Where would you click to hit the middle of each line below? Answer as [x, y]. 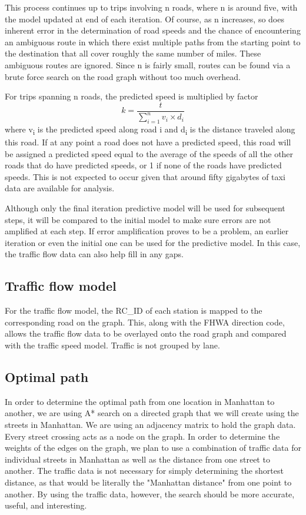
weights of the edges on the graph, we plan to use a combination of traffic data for [153, 448]
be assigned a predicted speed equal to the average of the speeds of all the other [149, 153]
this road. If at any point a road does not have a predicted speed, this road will [148, 142]
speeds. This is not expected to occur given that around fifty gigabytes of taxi [145, 176]
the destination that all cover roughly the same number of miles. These [133, 53]
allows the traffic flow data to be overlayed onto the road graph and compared [146, 333]
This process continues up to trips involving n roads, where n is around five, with [151, 7]
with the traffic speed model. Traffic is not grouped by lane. [112, 345]
